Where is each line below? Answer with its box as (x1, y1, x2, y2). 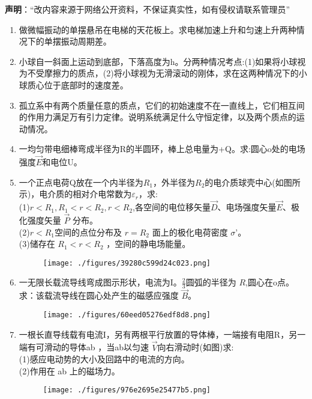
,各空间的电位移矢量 (133, 201, 211, 213)
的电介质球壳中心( (205, 175, 275, 188)
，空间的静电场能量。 (106, 237, 191, 250)
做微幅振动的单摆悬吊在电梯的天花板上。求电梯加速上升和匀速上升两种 (19, 23, 296, 35)
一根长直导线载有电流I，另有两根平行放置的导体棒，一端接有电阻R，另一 (19, 327, 306, 340)
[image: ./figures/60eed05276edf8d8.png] (43, 311, 211, 320)
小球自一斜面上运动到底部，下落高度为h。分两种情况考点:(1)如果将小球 (19, 55, 298, 67)
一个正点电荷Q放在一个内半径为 (19, 175, 143, 188)
